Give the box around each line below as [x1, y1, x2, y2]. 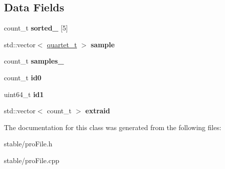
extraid [85, 105, 111, 116]
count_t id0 [4, 72, 41, 82]
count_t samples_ [4, 56, 64, 66]
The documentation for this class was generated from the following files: [4, 122, 222, 132]
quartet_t [47, 39, 77, 49]
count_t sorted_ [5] [4, 23, 68, 33]
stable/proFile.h [4, 138, 52, 149]
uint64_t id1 [4, 89, 44, 99]
